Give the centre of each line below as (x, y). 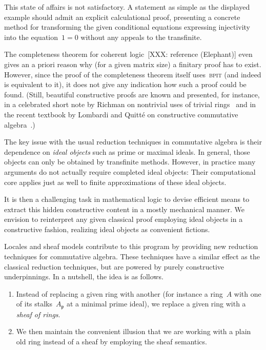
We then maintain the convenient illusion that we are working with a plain (134, 331)
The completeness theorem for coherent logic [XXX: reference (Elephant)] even (128, 54)
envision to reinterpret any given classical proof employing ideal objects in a (124, 219)
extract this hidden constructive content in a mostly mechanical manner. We (124, 209)
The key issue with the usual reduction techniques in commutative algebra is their (133, 142)
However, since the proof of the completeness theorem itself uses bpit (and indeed (133, 74)
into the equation (31, 37)
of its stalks (34, 304)
